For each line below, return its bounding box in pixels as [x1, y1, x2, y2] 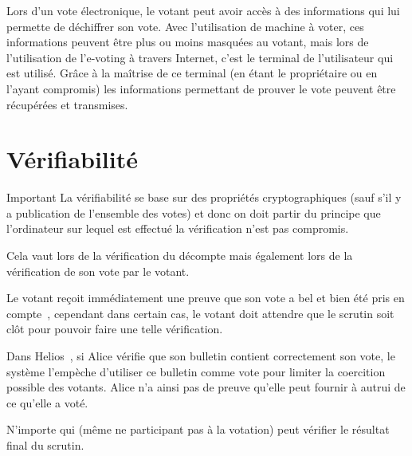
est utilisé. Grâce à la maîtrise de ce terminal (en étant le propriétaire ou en [6, 65, 378, 81]
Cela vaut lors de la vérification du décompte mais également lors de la [6, 247, 353, 264]
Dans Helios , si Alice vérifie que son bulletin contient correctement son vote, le [6, 348, 395, 364]
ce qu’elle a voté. [6, 394, 88, 411]
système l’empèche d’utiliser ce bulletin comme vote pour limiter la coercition [6, 363, 386, 379]
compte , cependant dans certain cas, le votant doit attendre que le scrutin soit [6, 305, 394, 321]
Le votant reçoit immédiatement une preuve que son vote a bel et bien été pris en [6, 289, 405, 306]
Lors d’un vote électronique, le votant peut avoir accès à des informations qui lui [6, 2, 400, 18]
